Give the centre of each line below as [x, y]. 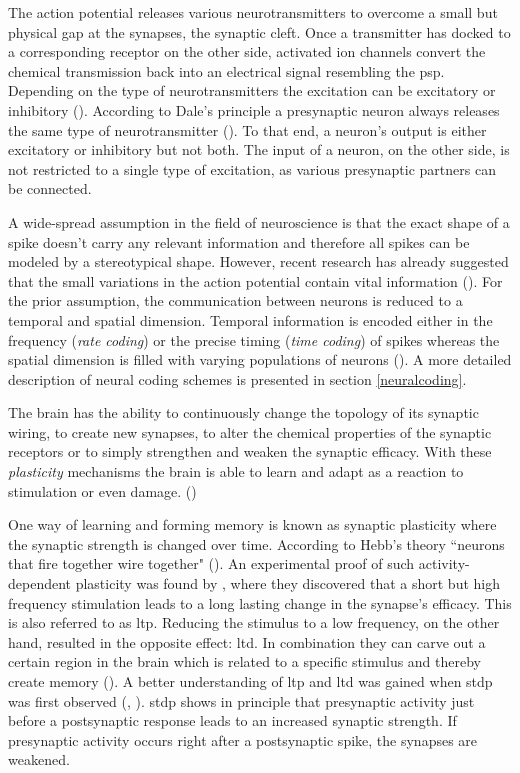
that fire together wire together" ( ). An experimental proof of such [211, 563]
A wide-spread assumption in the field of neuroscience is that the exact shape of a [259, 221]
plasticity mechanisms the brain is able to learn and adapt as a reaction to [236, 471]
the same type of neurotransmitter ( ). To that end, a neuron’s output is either [247, 129]
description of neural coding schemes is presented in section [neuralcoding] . [237, 378]
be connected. [50, 188]
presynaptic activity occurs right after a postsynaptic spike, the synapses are [243, 739]
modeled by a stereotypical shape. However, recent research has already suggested [258, 261]
